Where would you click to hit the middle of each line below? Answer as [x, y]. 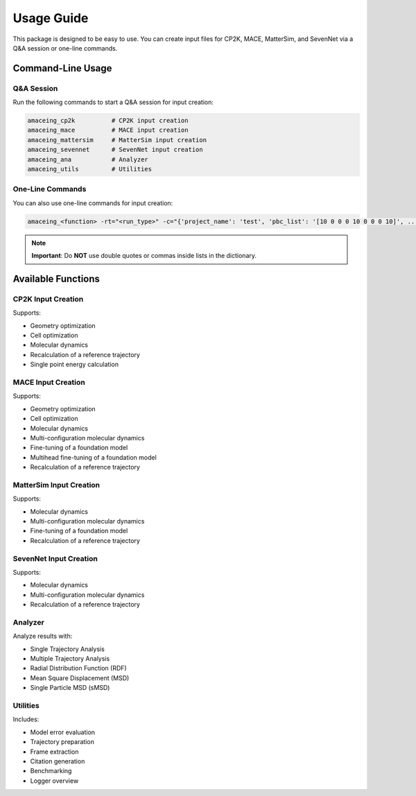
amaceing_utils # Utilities [90, 169]
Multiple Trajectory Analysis [70, 659]
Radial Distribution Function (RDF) [79, 668]
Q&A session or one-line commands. [65, 48]
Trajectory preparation [62, 742]
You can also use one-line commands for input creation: [93, 203]
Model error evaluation [63, 732]
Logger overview [54, 781]
